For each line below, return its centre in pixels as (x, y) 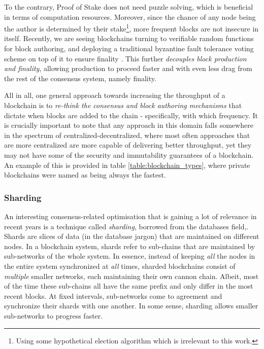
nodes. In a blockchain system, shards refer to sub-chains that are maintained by (130, 246)
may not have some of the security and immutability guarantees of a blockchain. (129, 154)
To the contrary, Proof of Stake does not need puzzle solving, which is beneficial (129, 7)
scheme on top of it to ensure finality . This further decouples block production (125, 58)
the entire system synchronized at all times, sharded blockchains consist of (120, 266)
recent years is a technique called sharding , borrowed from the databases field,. (126, 226)
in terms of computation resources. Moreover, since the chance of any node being (130, 16)
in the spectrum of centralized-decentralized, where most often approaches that (127, 135)
